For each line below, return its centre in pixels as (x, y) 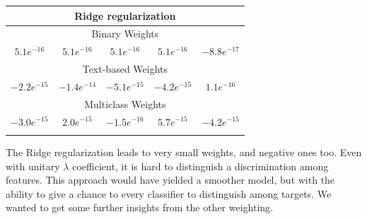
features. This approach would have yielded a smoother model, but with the (170, 180)
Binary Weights (125, 34)
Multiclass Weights (125, 103)
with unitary (33, 166)
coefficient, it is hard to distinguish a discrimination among (200, 166)
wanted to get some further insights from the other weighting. (139, 207)
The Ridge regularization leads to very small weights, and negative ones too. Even (184, 152)
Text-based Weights (125, 69)
